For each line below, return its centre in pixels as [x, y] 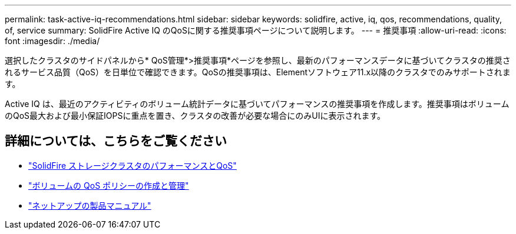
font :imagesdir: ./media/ [52, 41]
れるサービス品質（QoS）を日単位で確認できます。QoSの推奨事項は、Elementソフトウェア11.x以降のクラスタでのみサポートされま [258, 72]
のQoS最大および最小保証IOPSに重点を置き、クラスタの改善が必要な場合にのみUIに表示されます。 [195, 116]
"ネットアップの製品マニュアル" [90, 205]
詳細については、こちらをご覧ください [116, 141]
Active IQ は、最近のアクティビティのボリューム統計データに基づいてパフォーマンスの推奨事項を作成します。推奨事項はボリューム [257, 104]
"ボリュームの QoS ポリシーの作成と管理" [109, 185]
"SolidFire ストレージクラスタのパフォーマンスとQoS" [133, 165]
